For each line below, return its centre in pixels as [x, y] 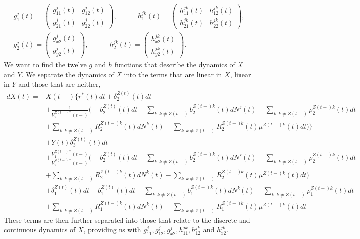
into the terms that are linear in [173, 74]
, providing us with [112, 229]
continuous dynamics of [40, 229]
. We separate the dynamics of [68, 74]
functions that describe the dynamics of [175, 64]
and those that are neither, [60, 84]
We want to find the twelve [45, 64]
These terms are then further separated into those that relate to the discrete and [127, 219]
